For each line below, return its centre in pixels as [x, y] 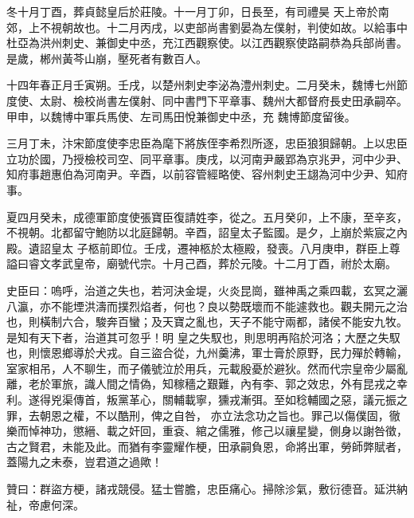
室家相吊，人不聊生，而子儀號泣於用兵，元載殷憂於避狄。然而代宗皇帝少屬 [201, 368]
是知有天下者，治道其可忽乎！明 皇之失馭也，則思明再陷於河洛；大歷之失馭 [203, 337]
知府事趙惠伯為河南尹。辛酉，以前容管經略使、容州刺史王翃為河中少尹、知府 [207, 174]
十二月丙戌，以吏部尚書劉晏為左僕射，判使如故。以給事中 [257, 27]
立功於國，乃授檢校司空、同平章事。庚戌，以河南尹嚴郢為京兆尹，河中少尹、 [207, 158]
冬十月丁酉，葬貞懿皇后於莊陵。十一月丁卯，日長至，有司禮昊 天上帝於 [192, 11]
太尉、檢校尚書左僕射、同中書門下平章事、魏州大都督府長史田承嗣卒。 [223, 100]
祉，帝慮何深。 [45, 504]
